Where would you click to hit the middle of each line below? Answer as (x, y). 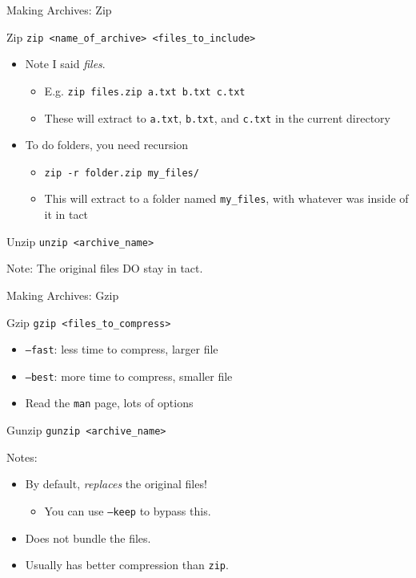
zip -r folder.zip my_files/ (122, 173)
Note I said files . (65, 64)
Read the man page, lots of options (109, 403)
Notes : (22, 457)
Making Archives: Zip (59, 10)
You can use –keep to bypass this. (128, 510)
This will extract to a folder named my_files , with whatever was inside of (226, 198)
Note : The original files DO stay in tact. (105, 268)
